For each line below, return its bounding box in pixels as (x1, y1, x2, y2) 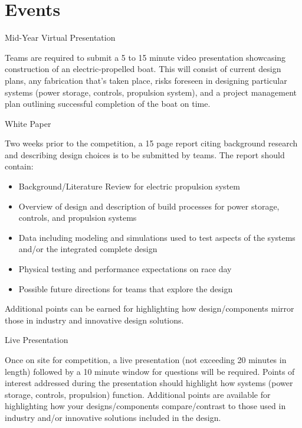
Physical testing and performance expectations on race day (18, 263, 232, 275)
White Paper (5, 117, 51, 129)
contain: (5, 160, 34, 172)
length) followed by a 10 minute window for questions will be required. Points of (5, 365, 295, 377)
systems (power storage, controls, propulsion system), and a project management (5, 86, 297, 98)
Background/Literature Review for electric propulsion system (18, 180, 240, 192)
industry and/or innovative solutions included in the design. (5, 411, 221, 423)
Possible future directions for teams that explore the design (18, 282, 233, 295)
